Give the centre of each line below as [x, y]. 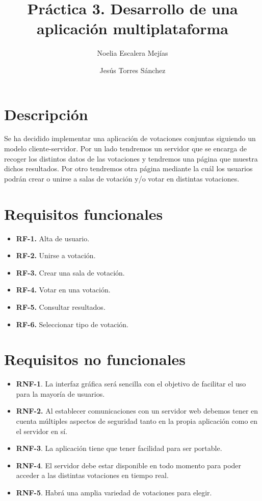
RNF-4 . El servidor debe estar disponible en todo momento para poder [129, 465]
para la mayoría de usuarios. [60, 393]
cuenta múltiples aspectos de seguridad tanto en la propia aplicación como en [137, 421]
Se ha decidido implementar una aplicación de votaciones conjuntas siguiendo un [130, 138]
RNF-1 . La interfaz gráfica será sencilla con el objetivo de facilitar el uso [131, 384]
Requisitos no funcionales [95, 359]
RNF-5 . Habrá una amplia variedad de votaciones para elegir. [114, 492]
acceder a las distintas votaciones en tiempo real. [92, 475]
